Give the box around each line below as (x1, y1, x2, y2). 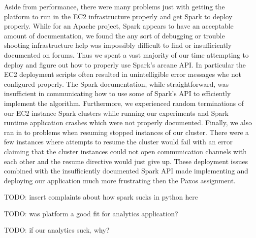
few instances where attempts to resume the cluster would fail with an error (4, 136, 233, 147)
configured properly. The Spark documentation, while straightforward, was (4, 78, 229, 89)
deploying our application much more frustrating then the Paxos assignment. (4, 175, 236, 185)
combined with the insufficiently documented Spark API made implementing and (4, 166, 249, 176)
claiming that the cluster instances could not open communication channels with (4, 146, 247, 156)
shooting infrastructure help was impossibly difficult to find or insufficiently (4, 40, 232, 50)
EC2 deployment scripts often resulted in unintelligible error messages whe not (4, 69, 241, 79)
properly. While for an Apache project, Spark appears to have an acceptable (4, 21, 234, 31)
